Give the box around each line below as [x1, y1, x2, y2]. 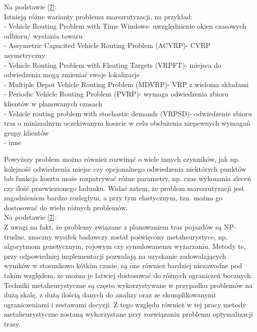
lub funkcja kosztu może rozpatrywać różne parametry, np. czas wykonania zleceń [4, 173, 252, 184]
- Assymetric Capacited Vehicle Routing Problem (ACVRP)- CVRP [4, 40, 211, 50]
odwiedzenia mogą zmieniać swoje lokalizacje [4, 69, 140, 80]
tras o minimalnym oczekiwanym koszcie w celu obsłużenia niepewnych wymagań [4, 118, 251, 128]
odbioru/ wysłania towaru [4, 30, 83, 41]
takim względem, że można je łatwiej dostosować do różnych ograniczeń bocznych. [4, 270, 253, 281]
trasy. [4, 319, 21, 329]
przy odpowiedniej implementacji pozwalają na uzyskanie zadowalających [4, 250, 226, 261]
